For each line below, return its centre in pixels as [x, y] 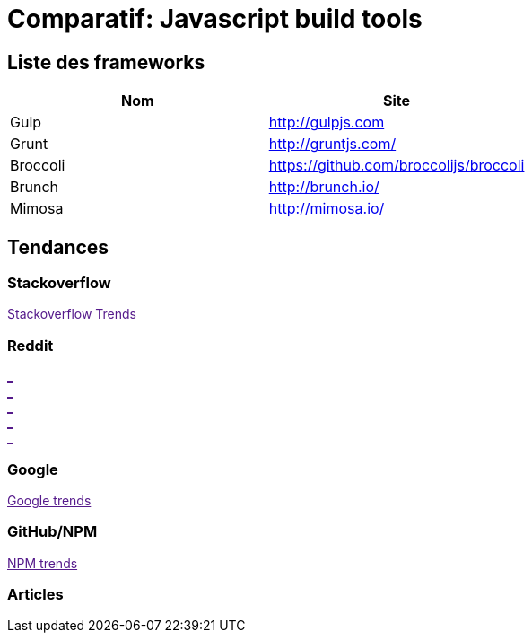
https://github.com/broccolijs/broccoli [397, 166]
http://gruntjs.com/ [332, 144]
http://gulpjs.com [327, 123]
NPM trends [43, 563]
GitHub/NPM [52, 532]
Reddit [31, 345]
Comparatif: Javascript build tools [215, 19]
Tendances [58, 247]
